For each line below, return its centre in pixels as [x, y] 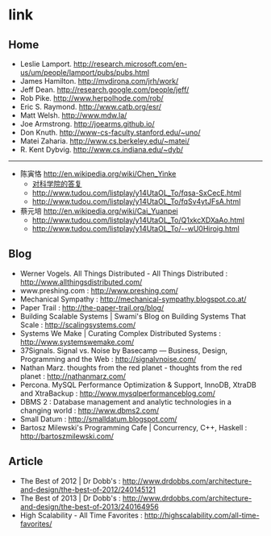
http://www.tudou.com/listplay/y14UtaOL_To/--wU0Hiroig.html [135, 229]
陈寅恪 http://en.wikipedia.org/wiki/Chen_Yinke [98, 174]
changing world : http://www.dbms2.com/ [90, 410]
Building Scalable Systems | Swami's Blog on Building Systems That [133, 316]
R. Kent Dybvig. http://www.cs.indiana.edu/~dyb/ [102, 150]
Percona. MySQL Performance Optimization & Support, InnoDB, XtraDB [138, 384]
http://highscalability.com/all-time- [202, 515]
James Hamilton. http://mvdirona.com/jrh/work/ [99, 81]
